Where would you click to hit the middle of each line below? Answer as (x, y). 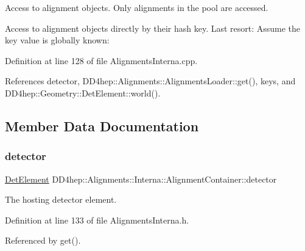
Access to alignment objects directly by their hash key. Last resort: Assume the (153, 28)
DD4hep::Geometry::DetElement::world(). (83, 93)
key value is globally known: (57, 40)
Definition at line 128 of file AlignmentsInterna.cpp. (101, 60)
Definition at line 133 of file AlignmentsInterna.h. (97, 220)
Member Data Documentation (102, 125)
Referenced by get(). (43, 240)
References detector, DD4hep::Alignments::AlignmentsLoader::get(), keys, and (150, 81)
